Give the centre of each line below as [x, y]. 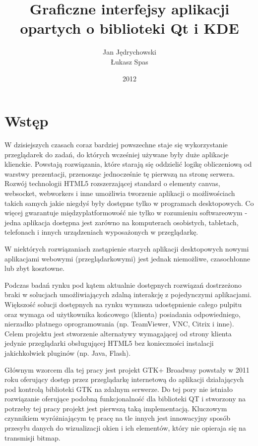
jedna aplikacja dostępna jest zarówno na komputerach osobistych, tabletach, [122, 222]
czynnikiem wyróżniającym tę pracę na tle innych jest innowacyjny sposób [117, 418]
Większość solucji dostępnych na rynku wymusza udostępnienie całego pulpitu [123, 304]
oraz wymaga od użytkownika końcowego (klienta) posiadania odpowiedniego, [123, 314]
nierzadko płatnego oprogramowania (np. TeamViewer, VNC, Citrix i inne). [119, 324]
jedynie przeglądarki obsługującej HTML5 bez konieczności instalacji [109, 343]
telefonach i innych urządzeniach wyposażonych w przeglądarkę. [101, 232]
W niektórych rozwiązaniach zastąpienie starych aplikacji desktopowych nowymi [127, 248]
